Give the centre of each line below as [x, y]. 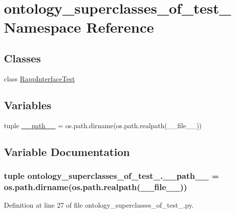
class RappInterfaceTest [40, 78]
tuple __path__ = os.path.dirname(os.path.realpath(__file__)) [103, 125]
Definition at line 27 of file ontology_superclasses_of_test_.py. [99, 205]
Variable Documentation [67, 151]
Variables [28, 105]
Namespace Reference [79, 27]
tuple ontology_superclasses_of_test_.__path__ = [112, 175]
